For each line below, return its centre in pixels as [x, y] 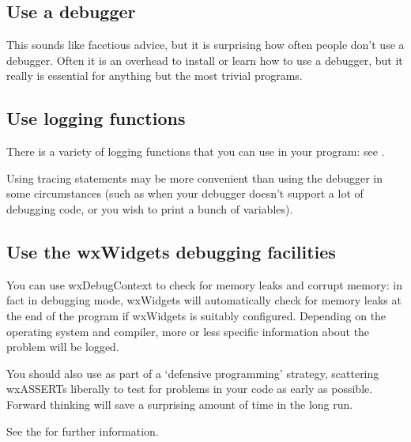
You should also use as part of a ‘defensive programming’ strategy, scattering [193, 373]
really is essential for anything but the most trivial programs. [155, 76]
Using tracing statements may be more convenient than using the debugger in [195, 178]
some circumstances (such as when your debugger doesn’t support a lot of [185, 193]
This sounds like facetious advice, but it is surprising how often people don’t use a [205, 45]
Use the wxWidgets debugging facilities [171, 251]
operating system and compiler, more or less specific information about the [188, 331]
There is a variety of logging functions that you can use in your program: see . [196, 151]
